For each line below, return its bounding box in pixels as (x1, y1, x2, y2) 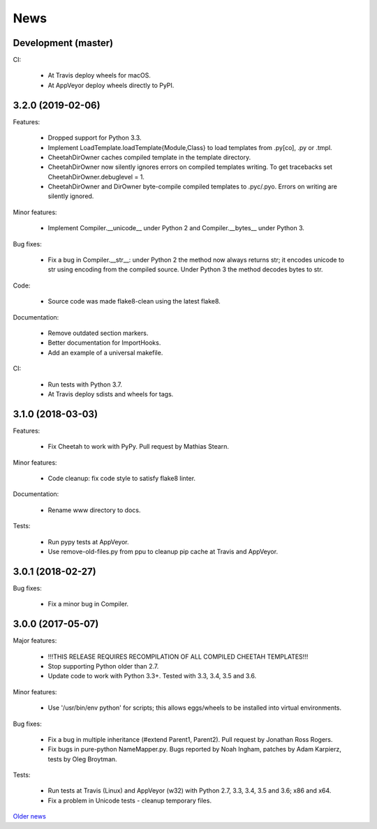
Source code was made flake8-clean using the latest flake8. (47, 297, 221, 306)
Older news (13, 812, 47, 821)
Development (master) (13, 37, 114, 49)
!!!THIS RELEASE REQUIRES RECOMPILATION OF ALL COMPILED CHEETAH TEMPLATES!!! (47, 652, 309, 661)
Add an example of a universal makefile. (47, 348, 163, 357)
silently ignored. (47, 192, 94, 200)
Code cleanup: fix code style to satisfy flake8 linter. (47, 475, 195, 483)
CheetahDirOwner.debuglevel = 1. (47, 172, 145, 181)
